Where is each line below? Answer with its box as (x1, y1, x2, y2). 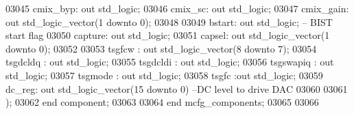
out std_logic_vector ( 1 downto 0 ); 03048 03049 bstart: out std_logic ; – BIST (5, 14, 333, 29)
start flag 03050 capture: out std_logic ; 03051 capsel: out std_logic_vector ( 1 (5, 28, 330, 42)
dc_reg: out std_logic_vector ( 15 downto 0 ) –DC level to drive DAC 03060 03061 (5, 81, 348, 96)
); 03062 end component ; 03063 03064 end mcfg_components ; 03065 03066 (5, 95, 319, 109)
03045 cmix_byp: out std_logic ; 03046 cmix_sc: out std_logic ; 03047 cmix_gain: (5, 1, 349, 15)
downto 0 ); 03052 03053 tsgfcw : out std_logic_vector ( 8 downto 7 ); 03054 (5, 41, 317, 55)
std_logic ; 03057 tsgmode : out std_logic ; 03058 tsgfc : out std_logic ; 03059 (5, 68, 323, 82)
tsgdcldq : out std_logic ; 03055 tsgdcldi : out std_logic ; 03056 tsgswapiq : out (5, 55, 334, 69)
